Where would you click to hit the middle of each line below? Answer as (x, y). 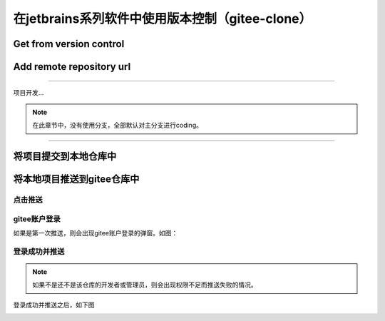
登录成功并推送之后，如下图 (54, 305)
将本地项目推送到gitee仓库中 (76, 179)
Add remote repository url (72, 67)
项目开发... (29, 92)
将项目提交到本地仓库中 (65, 157)
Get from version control (69, 44)
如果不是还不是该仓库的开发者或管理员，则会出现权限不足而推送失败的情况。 (145, 285)
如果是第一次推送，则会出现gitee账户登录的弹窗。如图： (96, 233)
